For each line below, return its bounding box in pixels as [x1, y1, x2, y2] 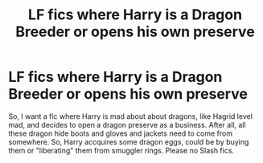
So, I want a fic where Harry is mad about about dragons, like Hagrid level [8, 111, 253, 121]
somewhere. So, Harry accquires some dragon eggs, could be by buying [8, 137, 249, 146]
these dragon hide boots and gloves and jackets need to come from [8, 128, 233, 138]
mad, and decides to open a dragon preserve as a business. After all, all [8, 120, 247, 129]
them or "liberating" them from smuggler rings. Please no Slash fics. [8, 145, 235, 155]
